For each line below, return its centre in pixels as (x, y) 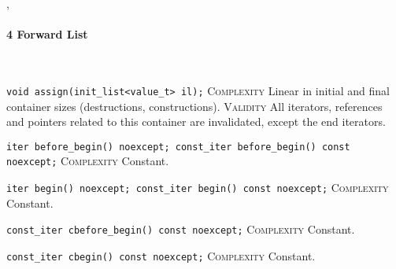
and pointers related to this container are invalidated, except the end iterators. (196, 122)
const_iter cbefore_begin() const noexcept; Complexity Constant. (181, 229)
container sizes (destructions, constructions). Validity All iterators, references (194, 106)
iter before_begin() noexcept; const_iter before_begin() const (178, 147)
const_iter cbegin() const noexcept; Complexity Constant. (161, 256)
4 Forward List (47, 34)
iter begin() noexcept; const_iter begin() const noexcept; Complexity (198, 188)
